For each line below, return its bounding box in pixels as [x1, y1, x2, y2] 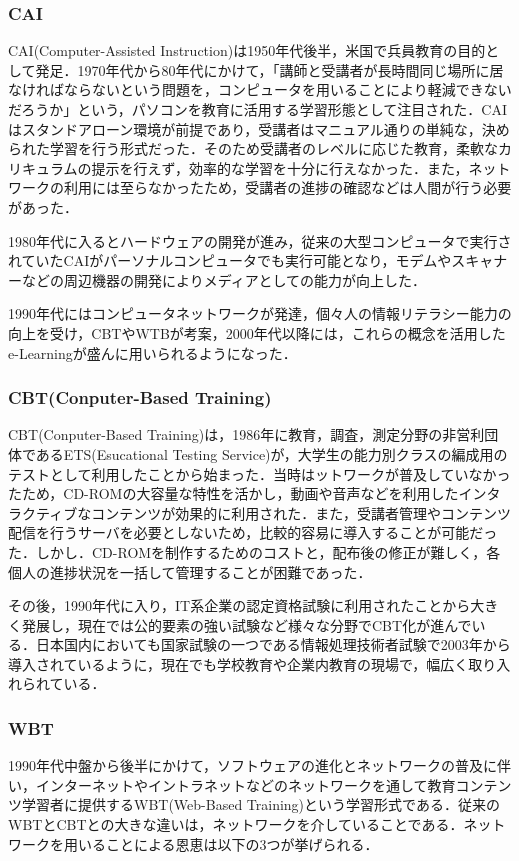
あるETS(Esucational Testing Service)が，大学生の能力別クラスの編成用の [35, 443, 508, 464]
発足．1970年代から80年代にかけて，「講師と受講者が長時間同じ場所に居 [35, 59, 504, 80]
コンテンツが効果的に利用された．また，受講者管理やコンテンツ [91, 502, 511, 523]
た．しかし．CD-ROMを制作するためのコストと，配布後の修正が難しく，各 [8, 541, 501, 562]
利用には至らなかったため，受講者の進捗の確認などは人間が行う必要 [63, 177, 512, 198]
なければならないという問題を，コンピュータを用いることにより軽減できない [8, 79, 512, 100]
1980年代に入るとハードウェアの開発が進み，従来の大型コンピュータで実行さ [8, 230, 512, 251]
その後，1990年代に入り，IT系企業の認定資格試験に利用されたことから [8, 595, 471, 616]
